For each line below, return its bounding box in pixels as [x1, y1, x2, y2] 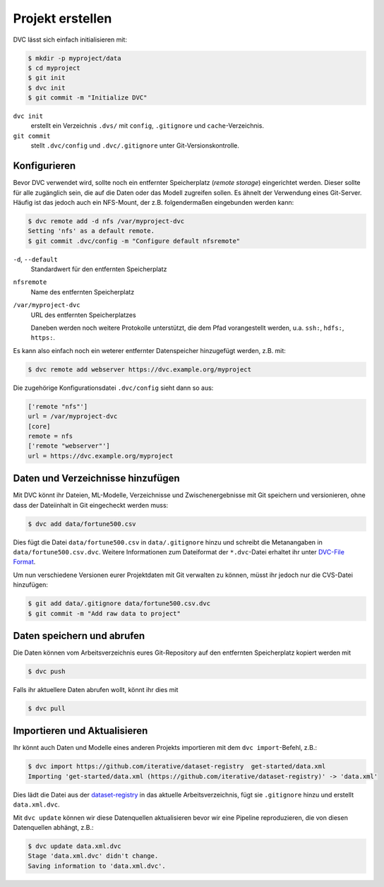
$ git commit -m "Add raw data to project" [28, 609, 181, 617]
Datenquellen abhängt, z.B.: [13, 823, 94, 831]
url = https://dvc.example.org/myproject [28, 452, 174, 460]
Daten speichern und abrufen [13, 629, 145, 642]
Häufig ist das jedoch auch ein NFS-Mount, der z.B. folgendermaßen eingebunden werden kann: [13, 198, 294, 206]
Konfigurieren [13, 160, 76, 172]
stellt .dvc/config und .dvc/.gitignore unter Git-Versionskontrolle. [30, 141, 240, 150]
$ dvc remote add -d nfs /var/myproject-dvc [28, 217, 185, 225]
